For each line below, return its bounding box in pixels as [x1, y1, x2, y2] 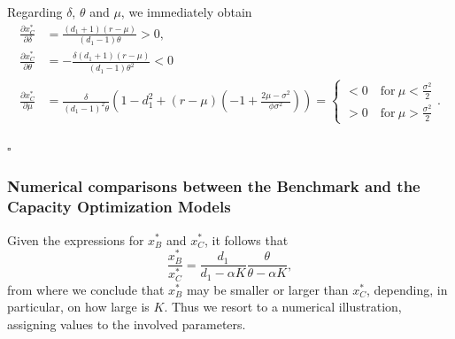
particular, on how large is [7, 297, 150, 316]
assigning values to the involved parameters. [7, 314, 246, 333]
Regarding [7, 3, 63, 20]
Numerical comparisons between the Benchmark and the [7, 175, 420, 197]
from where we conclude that [7, 280, 165, 298]
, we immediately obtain [120, 3, 252, 20]
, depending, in [366, 280, 448, 298]
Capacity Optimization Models [7, 196, 231, 218]
